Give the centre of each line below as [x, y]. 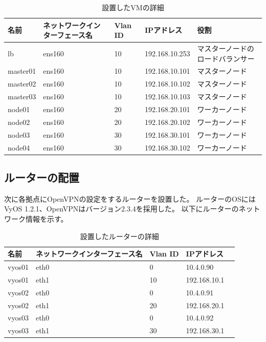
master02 [22, 84]
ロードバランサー [226, 58]
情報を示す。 [47, 219]
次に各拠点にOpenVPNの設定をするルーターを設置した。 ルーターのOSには [130, 198]
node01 [19, 109]
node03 [19, 134]
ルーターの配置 [42, 177]
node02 [19, 122]
